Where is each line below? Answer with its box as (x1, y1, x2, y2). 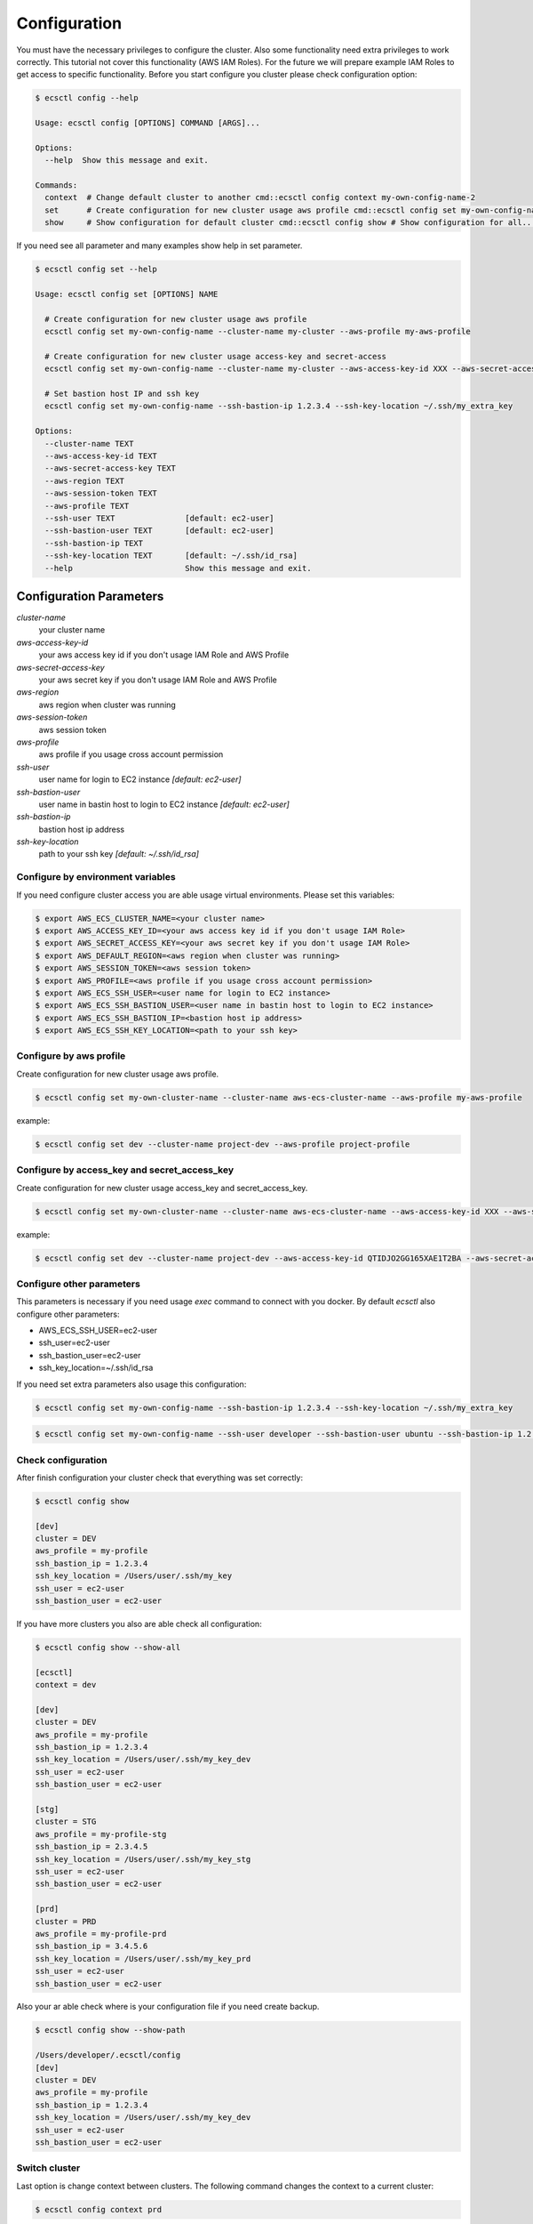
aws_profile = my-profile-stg (35, 1829, 167, 1839)
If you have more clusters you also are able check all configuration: (16, 1618, 262, 1629)
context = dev (35, 1680, 97, 1690)
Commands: (35, 181, 78, 190)
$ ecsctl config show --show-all (35, 1642, 181, 1652)
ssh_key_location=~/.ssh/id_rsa (38, 1362, 154, 1374)
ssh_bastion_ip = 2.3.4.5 (35, 1841, 148, 1852)
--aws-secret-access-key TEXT (44, 463, 177, 473)
